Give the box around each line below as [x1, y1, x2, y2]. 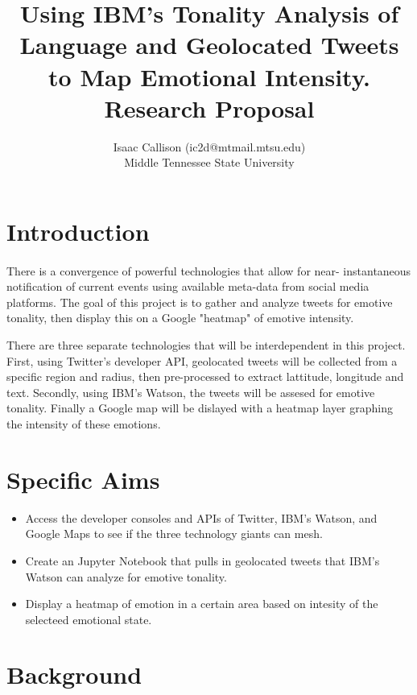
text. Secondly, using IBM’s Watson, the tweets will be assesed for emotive [6, 383, 375, 400]
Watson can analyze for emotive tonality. [25, 568, 227, 585]
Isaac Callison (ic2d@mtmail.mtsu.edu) [113, 138, 306, 155]
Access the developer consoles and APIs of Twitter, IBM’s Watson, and [25, 509, 378, 526]
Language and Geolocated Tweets [19, 28, 399, 61]
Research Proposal [104, 91, 315, 124]
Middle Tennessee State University [124, 154, 295, 171]
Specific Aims [6, 462, 160, 495]
